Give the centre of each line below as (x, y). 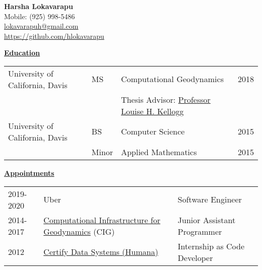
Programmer (200, 231)
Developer (195, 257)
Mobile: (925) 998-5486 (40, 16)
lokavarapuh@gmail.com (41, 26)
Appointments (29, 173)
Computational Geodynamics (172, 79)
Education (22, 53)
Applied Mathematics (159, 152)
